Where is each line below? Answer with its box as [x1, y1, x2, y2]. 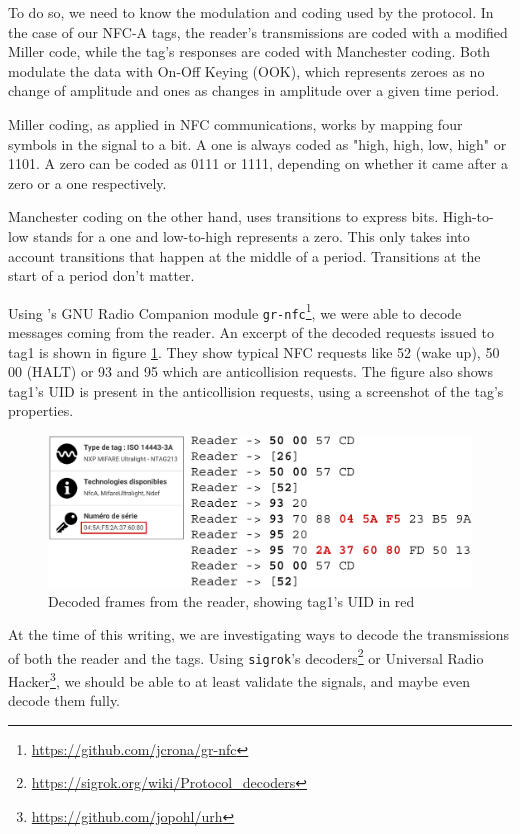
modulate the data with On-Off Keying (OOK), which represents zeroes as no [8, 60, 485, 81]
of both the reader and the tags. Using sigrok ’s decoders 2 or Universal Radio [8, 644, 484, 668]
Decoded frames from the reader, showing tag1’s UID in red [48, 590, 415, 611]
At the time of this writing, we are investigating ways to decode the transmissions [8, 624, 510, 645]
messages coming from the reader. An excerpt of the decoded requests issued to [8, 322, 494, 343]
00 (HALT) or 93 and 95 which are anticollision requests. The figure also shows [8, 361, 493, 382]
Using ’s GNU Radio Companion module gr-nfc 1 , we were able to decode [8, 299, 462, 323]
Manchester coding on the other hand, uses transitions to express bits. [8, 206, 439, 227]
